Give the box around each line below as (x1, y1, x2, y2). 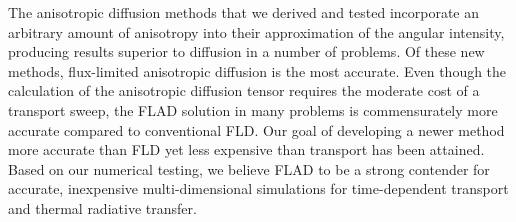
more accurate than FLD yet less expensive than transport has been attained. (8, 139, 485, 160)
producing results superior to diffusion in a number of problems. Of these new (8, 41, 485, 62)
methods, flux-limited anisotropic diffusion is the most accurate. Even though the (8, 60, 507, 81)
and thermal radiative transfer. (8, 197, 197, 218)
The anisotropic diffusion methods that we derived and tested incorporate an (8, 2, 480, 22)
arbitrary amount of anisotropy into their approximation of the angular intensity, (8, 21, 505, 42)
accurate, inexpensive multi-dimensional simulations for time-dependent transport (8, 178, 509, 199)
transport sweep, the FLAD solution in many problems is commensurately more (8, 99, 498, 120)
